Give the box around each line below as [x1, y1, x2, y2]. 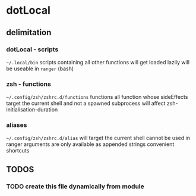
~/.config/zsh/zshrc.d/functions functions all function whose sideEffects [6, 94, 188, 101]
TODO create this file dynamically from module [6, 182, 144, 191]
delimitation [6, 27, 52, 38]
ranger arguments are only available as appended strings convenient [6, 141, 175, 148]
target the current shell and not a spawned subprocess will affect [6, 99, 166, 107]
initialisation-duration [6, 106, 58, 113]
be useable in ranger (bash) [6, 65, 74, 72]
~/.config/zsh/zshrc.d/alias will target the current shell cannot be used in [6, 135, 191, 142]
